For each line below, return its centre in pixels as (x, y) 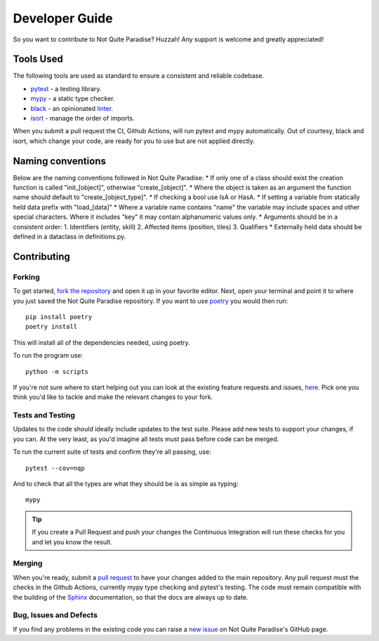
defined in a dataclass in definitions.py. (69, 237)
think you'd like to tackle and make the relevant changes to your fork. (113, 397)
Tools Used (38, 59)
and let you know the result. (72, 542)
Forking (26, 277)
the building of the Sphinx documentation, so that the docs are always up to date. (131, 597)
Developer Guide (63, 18)
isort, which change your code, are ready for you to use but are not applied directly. (134, 141)
